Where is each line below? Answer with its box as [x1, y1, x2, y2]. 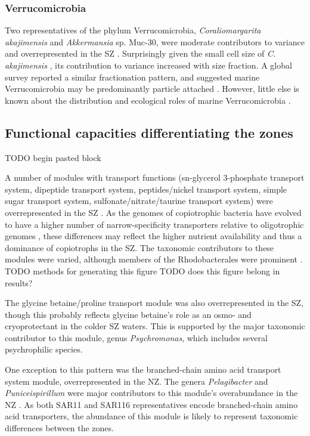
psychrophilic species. [5, 343, 83, 355]
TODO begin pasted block [5, 151, 101, 163]
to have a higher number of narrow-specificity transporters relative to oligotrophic [5, 218, 304, 230]
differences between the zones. [5, 422, 114, 434]
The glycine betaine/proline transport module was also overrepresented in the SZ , [5, 296, 304, 309]
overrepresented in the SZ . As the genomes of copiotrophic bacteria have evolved [5, 206, 302, 218]
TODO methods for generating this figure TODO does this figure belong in [5, 264, 280, 277]
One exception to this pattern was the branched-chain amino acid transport [5, 363, 281, 376]
